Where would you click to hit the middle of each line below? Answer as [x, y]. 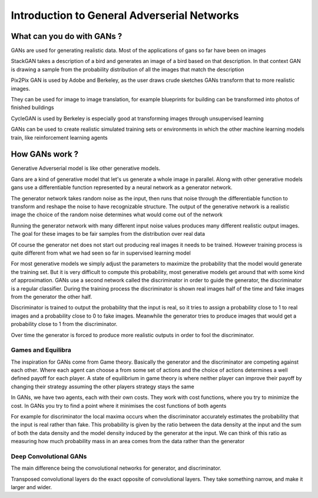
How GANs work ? [45, 154]
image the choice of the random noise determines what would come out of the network [117, 215]
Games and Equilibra [41, 350]
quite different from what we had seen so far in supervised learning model [101, 253]
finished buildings [32, 108]
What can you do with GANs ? [67, 36]
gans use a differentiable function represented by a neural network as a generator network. [122, 187]
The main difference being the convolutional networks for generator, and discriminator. [116, 468]
